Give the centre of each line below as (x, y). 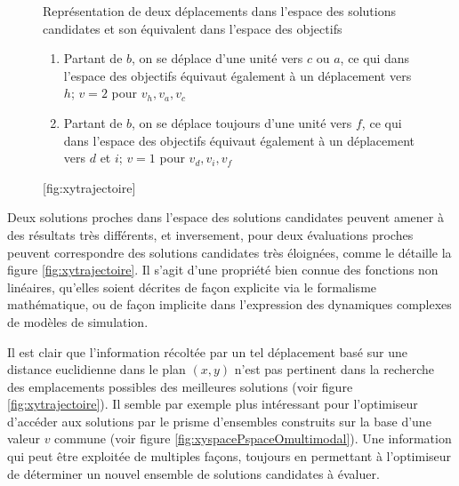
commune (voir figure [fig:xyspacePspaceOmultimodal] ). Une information (253, 438)
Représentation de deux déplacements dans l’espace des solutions (220, 11)
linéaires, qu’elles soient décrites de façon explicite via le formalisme (192, 287)
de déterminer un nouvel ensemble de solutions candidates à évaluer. (193, 473)
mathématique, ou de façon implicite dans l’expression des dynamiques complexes (229, 304)
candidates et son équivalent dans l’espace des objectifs (193, 28)
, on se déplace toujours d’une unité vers (242, 122)
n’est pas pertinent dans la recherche (334, 369)
